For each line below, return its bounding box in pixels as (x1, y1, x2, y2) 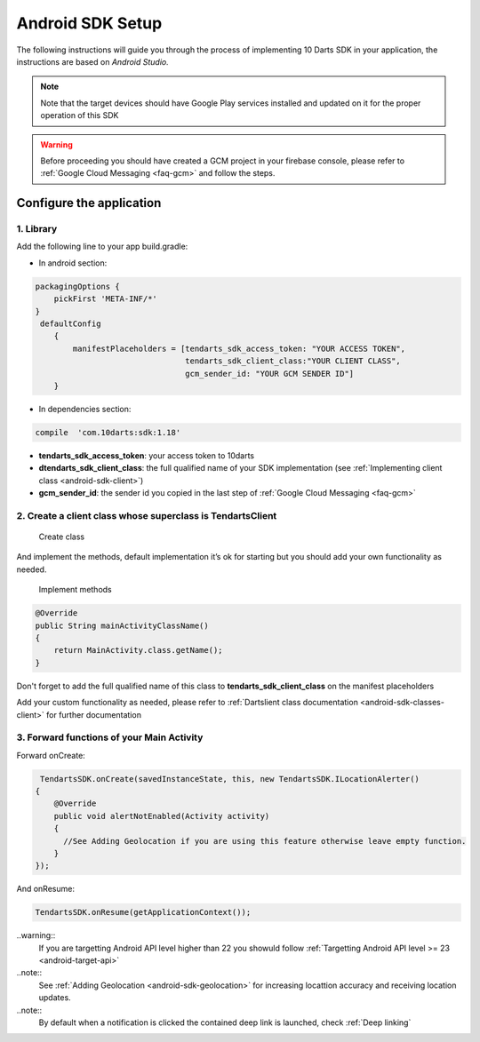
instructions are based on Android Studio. (16, 56, 169, 67)
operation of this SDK (40, 110, 119, 121)
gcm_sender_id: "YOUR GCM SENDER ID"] (185, 369, 355, 378)
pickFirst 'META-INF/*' (53, 294, 157, 304)
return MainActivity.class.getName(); (53, 645, 223, 656)
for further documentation (45, 709, 142, 720)
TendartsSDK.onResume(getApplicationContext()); (35, 907, 252, 918)
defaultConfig (40, 318, 101, 329)
